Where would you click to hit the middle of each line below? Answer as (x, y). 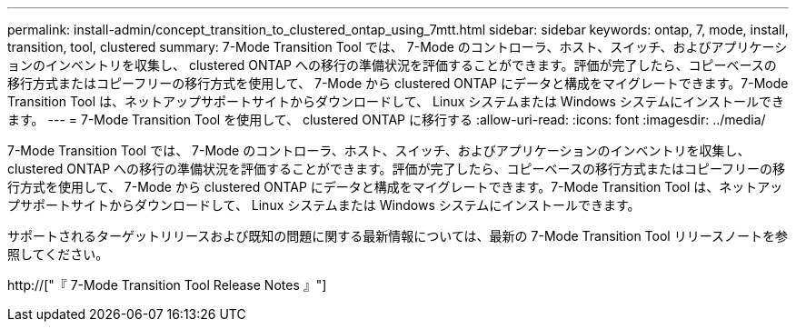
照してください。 (58, 254)
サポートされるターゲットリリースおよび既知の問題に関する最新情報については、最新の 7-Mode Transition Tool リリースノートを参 (398, 236)
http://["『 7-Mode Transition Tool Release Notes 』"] (167, 285)
